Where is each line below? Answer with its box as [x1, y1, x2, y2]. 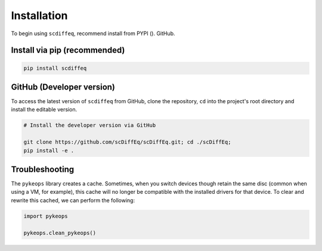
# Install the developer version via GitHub [23, 122, 156, 129]
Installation [11, 9, 68, 22]
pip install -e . [23, 147, 75, 154]
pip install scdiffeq [23, 64, 87, 72]
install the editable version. [11, 106, 78, 113]
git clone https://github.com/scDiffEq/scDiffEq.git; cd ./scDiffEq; [23, 139, 231, 145]
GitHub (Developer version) [11, 82, 116, 92]
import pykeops [23, 212, 68, 219]
